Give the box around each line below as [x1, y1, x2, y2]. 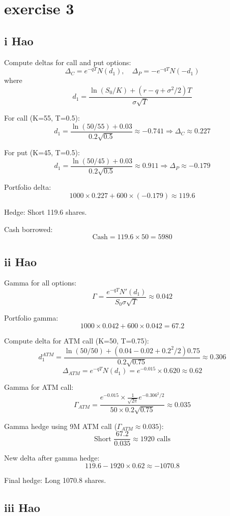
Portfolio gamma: [4, 312, 59, 323]
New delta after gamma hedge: [4, 452, 100, 463]
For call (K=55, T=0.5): [4, 112, 80, 123]
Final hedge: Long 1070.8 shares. [4, 474, 106, 485]
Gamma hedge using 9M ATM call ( [4, 420, 117, 431]
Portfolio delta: [4, 182, 51, 192]
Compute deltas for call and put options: [4, 56, 131, 67]
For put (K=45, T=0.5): [4, 147, 80, 158]
